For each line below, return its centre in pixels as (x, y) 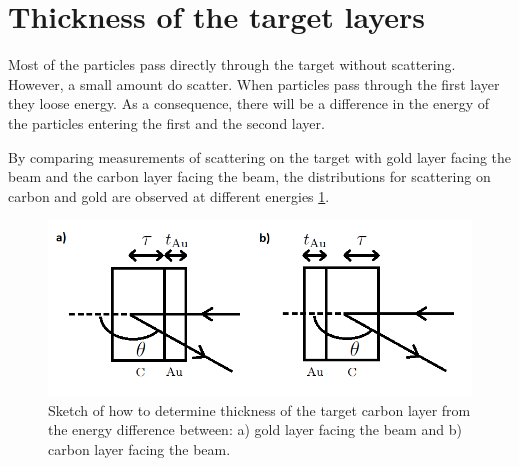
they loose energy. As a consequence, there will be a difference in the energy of (248, 103)
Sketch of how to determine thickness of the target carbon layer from (259, 409)
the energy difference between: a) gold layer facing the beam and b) (255, 429)
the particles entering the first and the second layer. (166, 122)
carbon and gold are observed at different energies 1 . (169, 195)
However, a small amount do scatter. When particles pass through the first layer (254, 83)
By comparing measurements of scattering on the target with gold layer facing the (260, 156)
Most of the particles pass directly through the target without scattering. (232, 64)
